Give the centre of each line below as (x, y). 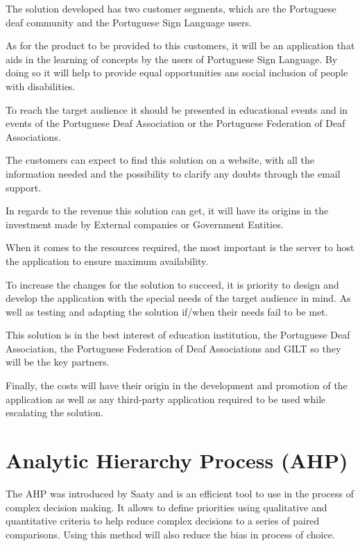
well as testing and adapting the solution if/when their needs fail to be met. (167, 311)
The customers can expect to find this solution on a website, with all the (160, 160)
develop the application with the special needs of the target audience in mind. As (178, 298)
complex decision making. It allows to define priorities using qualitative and (166, 507)
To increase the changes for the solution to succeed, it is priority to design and (172, 284)
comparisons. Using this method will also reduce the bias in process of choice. (170, 534)
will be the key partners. (58, 362)
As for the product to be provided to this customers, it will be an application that (180, 45)
